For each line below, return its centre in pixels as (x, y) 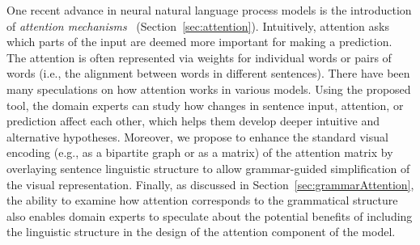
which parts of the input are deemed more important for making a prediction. (199, 42)
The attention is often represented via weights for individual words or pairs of (199, 57)
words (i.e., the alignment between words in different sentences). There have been (208, 73)
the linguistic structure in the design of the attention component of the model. (201, 232)
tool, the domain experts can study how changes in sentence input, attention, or (205, 105)
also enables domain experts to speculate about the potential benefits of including (210, 215)
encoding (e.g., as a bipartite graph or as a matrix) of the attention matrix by (200, 152)
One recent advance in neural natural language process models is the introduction (209, 10)
